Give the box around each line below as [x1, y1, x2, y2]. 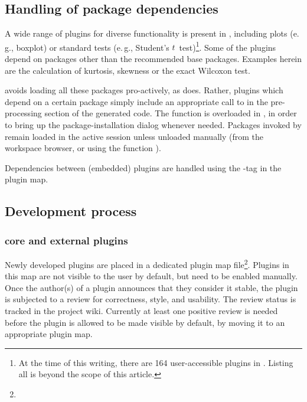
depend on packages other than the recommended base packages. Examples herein [5, 53, 302, 65]
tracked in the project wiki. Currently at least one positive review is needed [5, 305, 278, 317]
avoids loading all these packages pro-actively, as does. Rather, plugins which [5, 84, 283, 96]
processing [5, 107, 42, 119]
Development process [5, 202, 137, 220]
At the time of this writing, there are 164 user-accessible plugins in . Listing [18, 356, 293, 368]
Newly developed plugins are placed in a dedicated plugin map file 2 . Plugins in [5, 256, 289, 270]
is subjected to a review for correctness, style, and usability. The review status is [5, 293, 296, 305]
